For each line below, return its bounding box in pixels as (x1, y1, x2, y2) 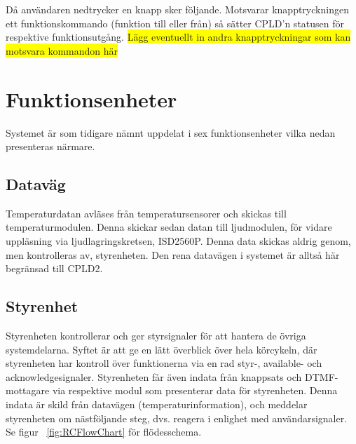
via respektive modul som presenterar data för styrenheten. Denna (52, 383, 338, 398)
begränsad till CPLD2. (6, 261, 103, 276)
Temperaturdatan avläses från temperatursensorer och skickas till (6, 206, 287, 220)
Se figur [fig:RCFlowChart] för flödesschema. (6, 424, 202, 439)
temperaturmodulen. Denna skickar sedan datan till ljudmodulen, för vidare (6, 220, 332, 234)
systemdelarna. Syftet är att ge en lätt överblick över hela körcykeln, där (6, 342, 317, 356)
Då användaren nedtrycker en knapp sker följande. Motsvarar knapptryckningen (6, 2, 349, 16)
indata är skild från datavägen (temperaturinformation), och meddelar (6, 397, 308, 412)
